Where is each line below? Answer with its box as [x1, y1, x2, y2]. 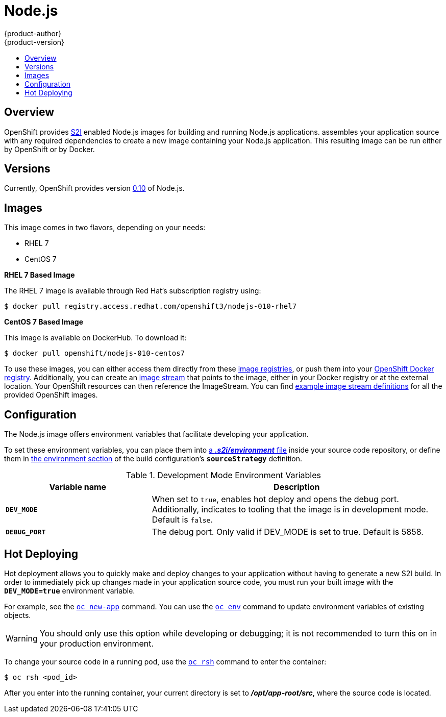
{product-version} [4, 37, 65, 46]
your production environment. [39, 638, 154, 649]
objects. [4, 610, 31, 620]
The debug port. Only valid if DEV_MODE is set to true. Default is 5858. [152, 527, 424, 537]
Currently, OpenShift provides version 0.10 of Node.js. [4, 184, 185, 193]
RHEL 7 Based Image [4, 270, 75, 280]
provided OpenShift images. [4, 390, 98, 400]
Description [274, 482, 320, 492]
